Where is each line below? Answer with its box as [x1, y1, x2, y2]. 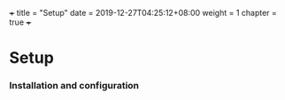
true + [9, 17, 32, 27]
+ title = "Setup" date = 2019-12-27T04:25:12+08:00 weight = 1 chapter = [9, 8, 277, 18]
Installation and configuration [9, 80, 140, 92]
